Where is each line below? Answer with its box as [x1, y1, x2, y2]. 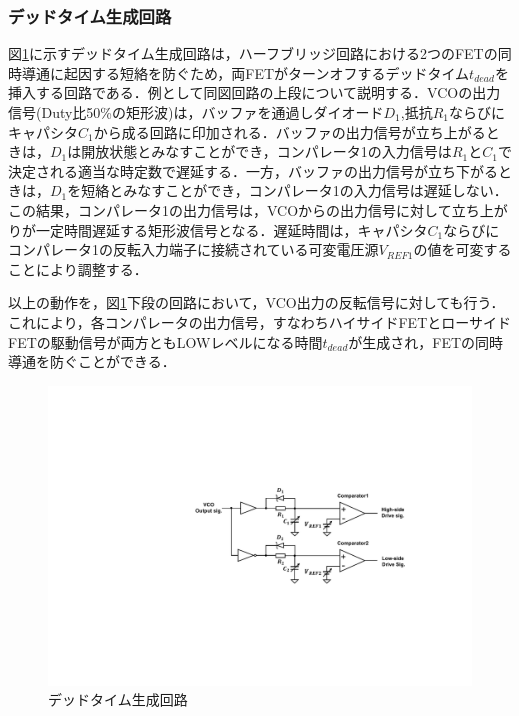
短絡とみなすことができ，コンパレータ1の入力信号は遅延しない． [81, 180, 508, 201]
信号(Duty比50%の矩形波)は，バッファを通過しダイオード [8, 102, 384, 122]
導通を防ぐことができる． [8, 351, 176, 372]
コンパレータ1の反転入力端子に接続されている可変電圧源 [8, 239, 379, 260]
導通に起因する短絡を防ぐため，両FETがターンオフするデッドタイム [21, 62, 470, 83]
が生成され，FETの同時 [348, 331, 504, 352]
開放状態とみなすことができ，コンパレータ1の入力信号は [81, 141, 452, 162]
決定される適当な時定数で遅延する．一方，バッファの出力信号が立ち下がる [8, 160, 498, 181]
